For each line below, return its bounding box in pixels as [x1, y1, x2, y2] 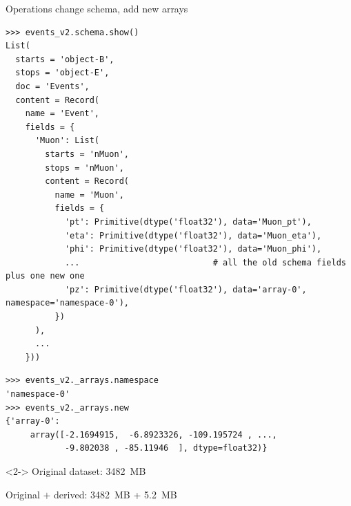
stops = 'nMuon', [45, 162, 124, 173]
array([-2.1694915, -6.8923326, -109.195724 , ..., [30, 429, 277, 440]
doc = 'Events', [15, 81, 90, 91]
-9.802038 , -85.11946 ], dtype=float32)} [64, 443, 268, 453]
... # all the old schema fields [64, 257, 346, 268]
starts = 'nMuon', [45, 149, 129, 159]
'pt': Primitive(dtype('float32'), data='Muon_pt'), [64, 216, 312, 227]
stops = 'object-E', [15, 68, 110, 78]
